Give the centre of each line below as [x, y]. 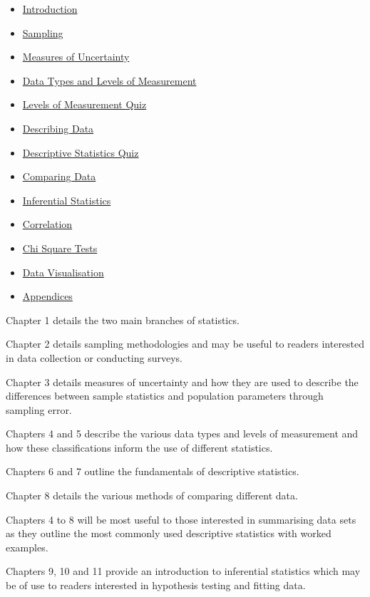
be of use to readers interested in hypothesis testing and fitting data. [156, 585]
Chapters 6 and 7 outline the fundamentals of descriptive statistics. [153, 471]
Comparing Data [59, 176]
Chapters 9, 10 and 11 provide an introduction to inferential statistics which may [183, 571]
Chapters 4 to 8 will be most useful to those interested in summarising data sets [181, 519]
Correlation [47, 224]
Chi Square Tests [60, 248]
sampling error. [39, 409]
